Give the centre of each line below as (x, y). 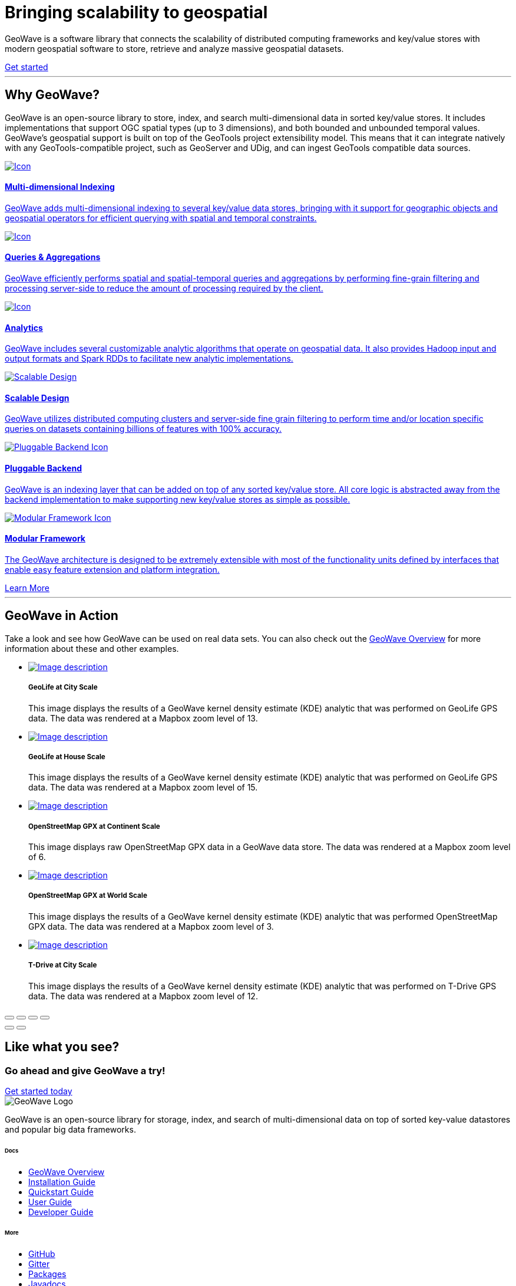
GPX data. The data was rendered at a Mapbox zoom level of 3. (151, 926)
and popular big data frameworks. (70, 1129)
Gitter (39, 1264)
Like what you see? (62, 1047)
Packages (47, 1274)
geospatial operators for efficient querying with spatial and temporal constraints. (161, 218)
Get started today (39, 1091)
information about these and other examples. (92, 648)
